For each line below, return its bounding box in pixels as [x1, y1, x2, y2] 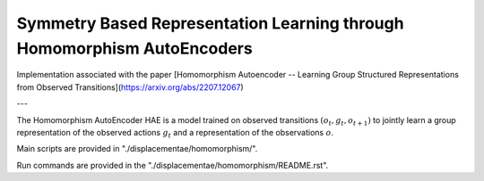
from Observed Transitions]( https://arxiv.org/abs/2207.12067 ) [16, 81, 244, 93]
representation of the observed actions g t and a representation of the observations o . [16, 127, 333, 140]
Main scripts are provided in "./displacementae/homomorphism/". [16, 144, 258, 154]
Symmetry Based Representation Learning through [16, 13, 404, 33]
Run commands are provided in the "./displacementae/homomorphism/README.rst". [16, 160, 329, 170]
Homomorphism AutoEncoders [16, 38, 253, 58]
